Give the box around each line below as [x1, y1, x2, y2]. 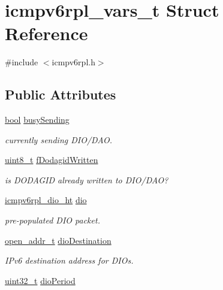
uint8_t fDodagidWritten [5, 153, 98, 166]
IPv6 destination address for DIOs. [5, 254, 134, 267]
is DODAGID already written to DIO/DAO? [5, 173, 168, 186]
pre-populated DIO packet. [5, 214, 100, 226]
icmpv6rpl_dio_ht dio [5, 194, 87, 206]
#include [5, 56, 38, 68]
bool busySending [5, 113, 70, 126]
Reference [5, 21, 88, 46]
